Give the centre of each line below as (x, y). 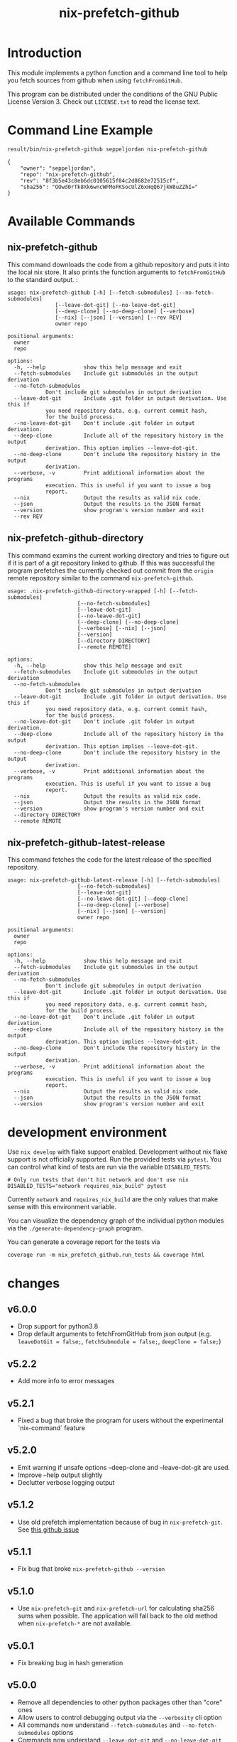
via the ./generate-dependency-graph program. (75, 1228)
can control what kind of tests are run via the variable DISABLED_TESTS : (109, 1167)
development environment (87, 1132)
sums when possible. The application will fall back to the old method (117, 1616)
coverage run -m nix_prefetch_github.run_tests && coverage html (106, 1255)
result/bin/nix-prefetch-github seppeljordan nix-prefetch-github (108, 149)
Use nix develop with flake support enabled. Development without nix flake (117, 1152)
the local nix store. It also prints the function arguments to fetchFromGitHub (116, 272)
